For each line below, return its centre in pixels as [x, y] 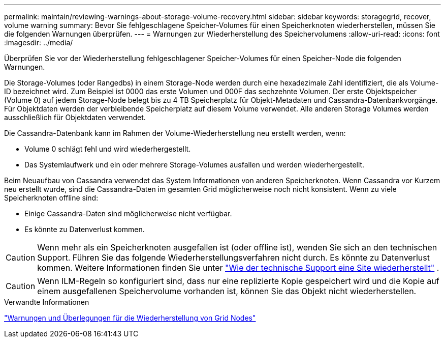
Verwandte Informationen [47, 302]
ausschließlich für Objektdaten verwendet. [75, 117]
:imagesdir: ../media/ [39, 42]
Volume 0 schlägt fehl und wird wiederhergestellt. [108, 149]
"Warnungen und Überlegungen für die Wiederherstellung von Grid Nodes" [130, 318]
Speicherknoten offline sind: [51, 198]
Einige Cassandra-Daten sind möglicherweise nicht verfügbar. [128, 213]
